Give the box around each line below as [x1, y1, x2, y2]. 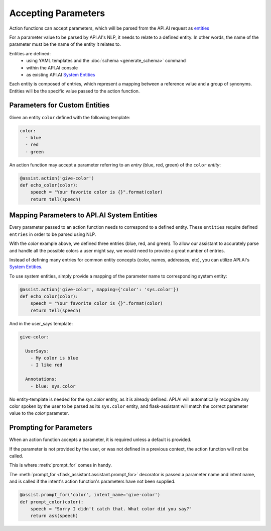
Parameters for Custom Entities [9, 101, 110, 110]
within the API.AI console [26, 64, 78, 70]
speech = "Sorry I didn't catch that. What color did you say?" [30, 506, 192, 511]
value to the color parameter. [9, 410, 69, 416]
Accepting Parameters [9, 8, 105, 19]
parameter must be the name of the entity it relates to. [9, 41, 121, 47]
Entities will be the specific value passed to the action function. [9, 88, 140, 94]
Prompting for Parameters [9, 423, 92, 432]
